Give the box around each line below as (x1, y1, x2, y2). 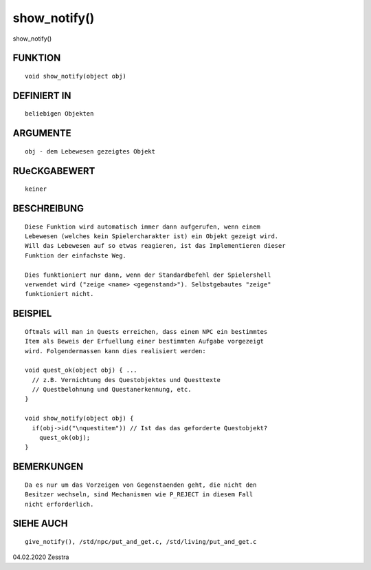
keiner (25, 185, 47, 193)
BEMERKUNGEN (12, 461, 84, 473)
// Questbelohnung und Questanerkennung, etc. (32, 386, 192, 394)
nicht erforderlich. (25, 500, 94, 508)
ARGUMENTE (12, 127, 71, 139)
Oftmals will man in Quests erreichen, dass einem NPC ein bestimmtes (25, 328, 268, 335)
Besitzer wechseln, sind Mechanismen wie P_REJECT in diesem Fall (25, 491, 254, 498)
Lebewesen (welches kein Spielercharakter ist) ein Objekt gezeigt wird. (25, 232, 279, 240)
